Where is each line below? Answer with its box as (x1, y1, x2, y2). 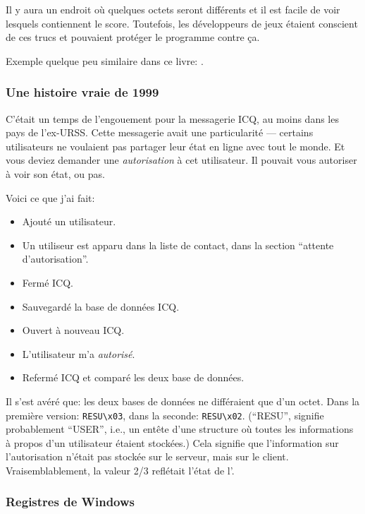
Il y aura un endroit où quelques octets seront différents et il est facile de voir (6, 2, 340, 16)
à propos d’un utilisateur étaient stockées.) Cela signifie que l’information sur (6, 435, 339, 450)
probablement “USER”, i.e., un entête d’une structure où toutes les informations (6, 422, 354, 436)
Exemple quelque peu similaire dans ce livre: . (6, 53, 204, 68)
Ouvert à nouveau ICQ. (22, 323, 125, 337)
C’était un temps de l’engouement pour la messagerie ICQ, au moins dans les (6, 111, 339, 126)
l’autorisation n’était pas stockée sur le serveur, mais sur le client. (6, 449, 289, 464)
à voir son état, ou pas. (6, 166, 105, 181)
